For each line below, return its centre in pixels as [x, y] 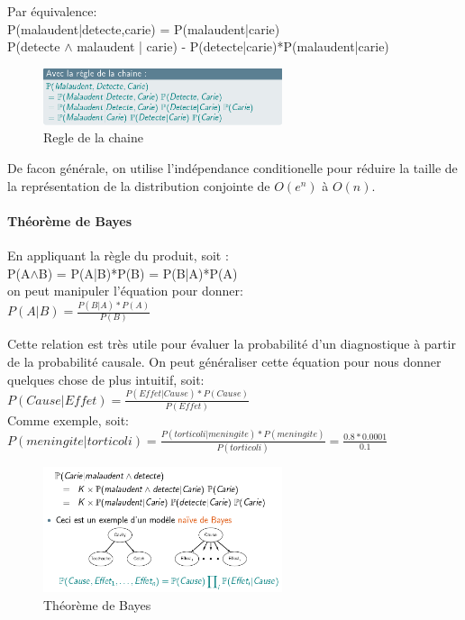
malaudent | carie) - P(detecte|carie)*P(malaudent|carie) [233, 46]
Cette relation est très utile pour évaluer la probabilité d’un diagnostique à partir [232, 344]
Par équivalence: [52, 11]
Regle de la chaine [94, 137]
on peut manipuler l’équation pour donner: [125, 291]
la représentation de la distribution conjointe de [139, 185]
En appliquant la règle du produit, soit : [118, 255]
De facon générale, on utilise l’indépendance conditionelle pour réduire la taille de [232, 168]
